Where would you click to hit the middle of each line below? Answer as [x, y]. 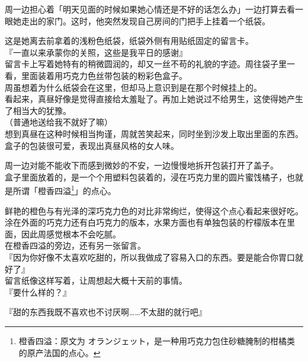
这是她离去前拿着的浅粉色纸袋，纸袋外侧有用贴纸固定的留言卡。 [129, 41]
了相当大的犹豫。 [38, 110]
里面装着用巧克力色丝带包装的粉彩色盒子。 [104, 75]
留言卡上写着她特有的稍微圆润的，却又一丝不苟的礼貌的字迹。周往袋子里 [146, 64]
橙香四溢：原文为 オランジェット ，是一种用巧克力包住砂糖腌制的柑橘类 [157, 340]
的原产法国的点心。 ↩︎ [60, 352]
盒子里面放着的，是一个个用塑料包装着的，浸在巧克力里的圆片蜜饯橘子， [146, 177]
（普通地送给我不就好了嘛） [59, 122]
